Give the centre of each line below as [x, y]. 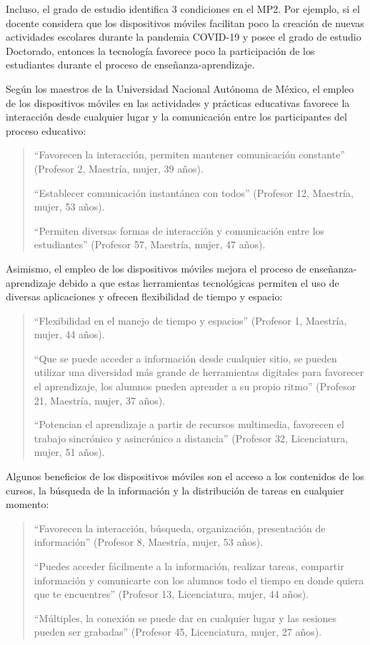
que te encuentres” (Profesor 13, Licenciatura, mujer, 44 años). [171, 594]
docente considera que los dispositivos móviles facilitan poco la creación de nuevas [185, 22]
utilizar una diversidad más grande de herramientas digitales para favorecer [199, 372]
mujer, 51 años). [69, 452]
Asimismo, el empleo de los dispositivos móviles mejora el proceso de [156, 268]
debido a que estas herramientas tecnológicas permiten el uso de [199, 282]
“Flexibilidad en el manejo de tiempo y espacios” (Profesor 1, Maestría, [190, 320]
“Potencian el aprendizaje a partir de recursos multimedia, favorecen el [189, 424]
